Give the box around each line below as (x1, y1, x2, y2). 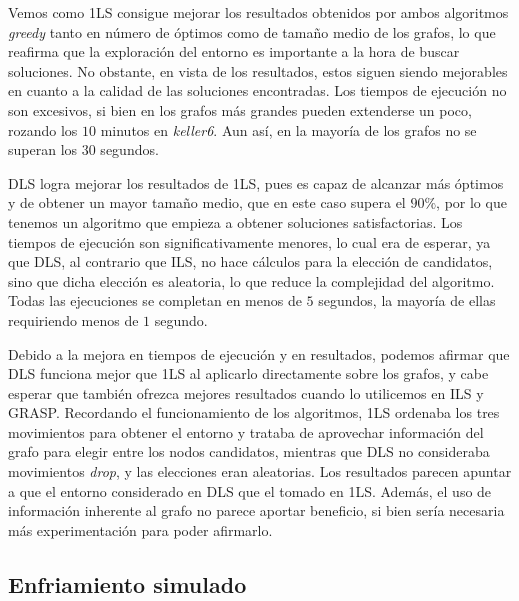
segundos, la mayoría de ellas (318, 290, 496, 311)
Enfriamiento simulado (8, 568, 247, 599)
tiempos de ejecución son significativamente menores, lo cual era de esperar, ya (8, 231, 491, 252)
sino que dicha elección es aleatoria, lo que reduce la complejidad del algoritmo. (8, 270, 495, 291)
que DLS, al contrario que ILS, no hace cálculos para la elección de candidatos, (8, 251, 493, 272)
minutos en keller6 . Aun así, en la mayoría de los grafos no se (100, 119, 477, 140)
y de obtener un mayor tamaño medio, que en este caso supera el (8, 192, 406, 213)
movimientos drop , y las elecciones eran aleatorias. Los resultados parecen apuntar (8, 461, 512, 482)
